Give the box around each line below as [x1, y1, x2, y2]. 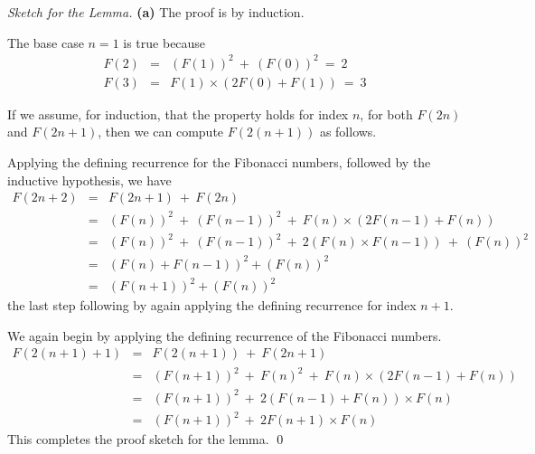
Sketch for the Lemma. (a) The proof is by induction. [7, 3, 305, 21]
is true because [123, 33, 206, 52]
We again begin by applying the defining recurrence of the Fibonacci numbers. [7, 326, 442, 345]
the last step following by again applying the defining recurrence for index [7, 296, 417, 315]
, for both [360, 104, 413, 123]
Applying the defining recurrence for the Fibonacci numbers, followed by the [7, 152, 431, 171]
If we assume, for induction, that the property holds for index [7, 104, 349, 123]
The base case [7, 33, 84, 52]
